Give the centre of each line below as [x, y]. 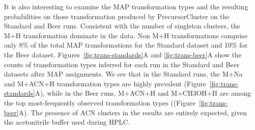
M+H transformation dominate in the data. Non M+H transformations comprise [126, 35]
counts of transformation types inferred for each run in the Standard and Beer [122, 64]
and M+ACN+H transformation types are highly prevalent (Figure [105, 83]
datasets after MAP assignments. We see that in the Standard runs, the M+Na [123, 74]
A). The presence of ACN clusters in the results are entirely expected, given [133, 112]
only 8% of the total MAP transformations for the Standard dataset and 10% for [126, 45]
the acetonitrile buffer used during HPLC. [67, 122]
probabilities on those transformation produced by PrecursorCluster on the [117, 16]
